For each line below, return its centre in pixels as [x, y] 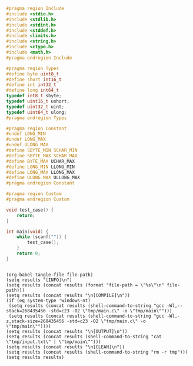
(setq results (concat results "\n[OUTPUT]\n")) [67, 331]
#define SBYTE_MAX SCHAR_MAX [42, 156]
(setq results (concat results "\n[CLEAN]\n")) [66, 347]
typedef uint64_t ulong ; [36, 112]
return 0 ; [29, 253]
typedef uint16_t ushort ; [38, 101]
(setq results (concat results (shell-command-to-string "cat [84, 337]
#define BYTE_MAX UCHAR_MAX [41, 161]
